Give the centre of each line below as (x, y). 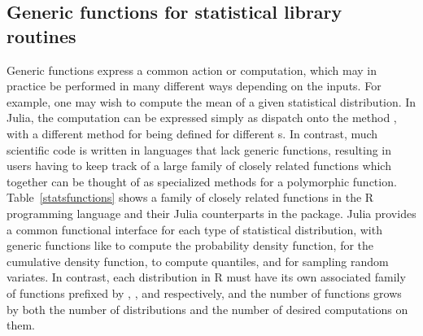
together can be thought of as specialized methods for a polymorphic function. (202, 181)
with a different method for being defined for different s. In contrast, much (192, 133)
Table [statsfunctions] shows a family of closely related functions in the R (190, 197)
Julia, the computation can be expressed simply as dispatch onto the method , (202, 118)
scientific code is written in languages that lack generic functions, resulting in (199, 149)
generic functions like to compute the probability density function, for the (190, 245)
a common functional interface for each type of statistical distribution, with (194, 229)
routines (41, 35)
